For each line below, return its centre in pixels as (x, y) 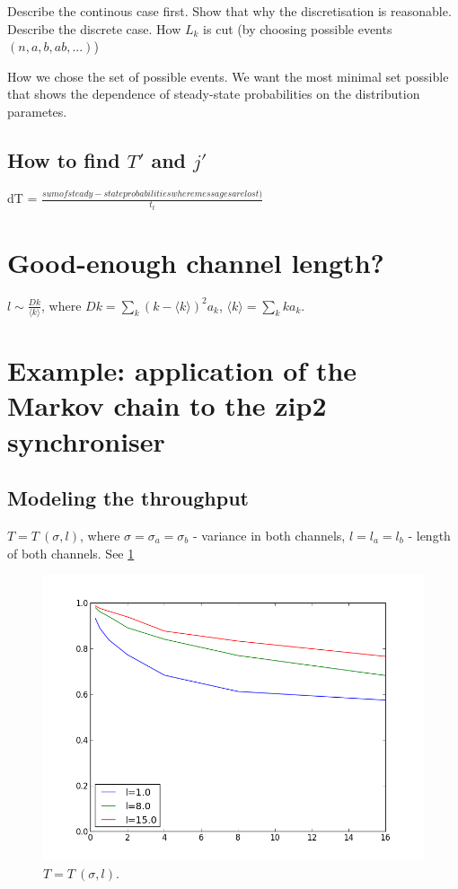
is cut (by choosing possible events (298, 28)
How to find (64, 159)
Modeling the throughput (128, 498)
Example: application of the (182, 370)
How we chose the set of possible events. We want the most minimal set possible (228, 76)
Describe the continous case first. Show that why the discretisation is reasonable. (229, 11)
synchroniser (86, 440)
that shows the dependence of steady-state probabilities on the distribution (214, 94)
